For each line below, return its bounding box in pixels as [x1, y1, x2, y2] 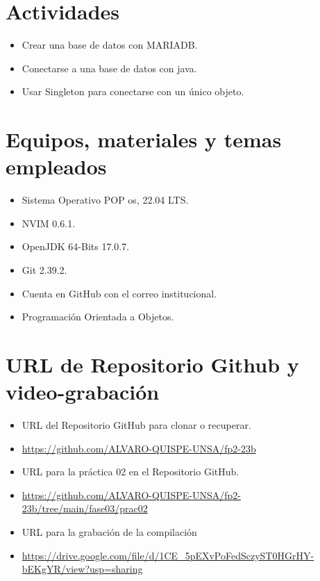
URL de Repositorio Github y [6, 350, 299, 378]
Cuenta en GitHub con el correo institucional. [22, 286, 217, 300]
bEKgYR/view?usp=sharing [22, 562, 143, 576]
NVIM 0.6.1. [22, 215, 76, 230]
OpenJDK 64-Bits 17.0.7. [22, 239, 130, 254]
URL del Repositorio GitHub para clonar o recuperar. [22, 418, 251, 432]
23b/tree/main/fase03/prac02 [22, 501, 148, 516]
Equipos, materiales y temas [6, 125, 282, 154]
